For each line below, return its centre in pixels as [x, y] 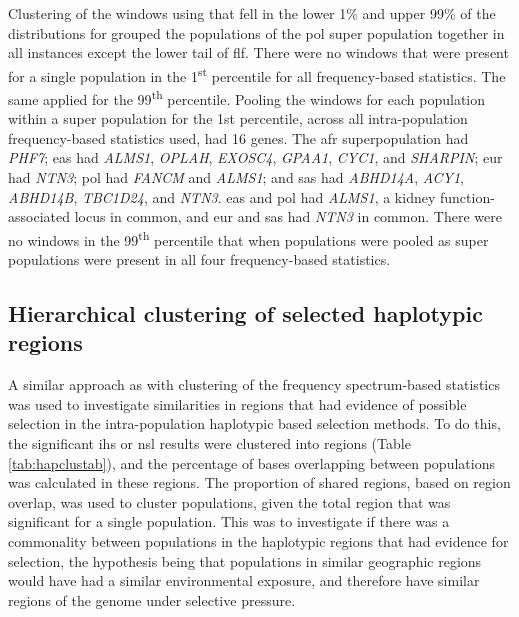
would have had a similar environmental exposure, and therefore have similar [244, 580]
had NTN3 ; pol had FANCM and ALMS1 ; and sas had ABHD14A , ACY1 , [236, 177]
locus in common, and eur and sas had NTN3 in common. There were [288, 216]
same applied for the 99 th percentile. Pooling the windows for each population [247, 97]
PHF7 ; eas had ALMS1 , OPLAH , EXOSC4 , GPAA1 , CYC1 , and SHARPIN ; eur [255, 157]
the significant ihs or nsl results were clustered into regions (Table [209, 443]
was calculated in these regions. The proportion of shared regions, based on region [259, 482]
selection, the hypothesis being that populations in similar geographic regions [245, 560]
